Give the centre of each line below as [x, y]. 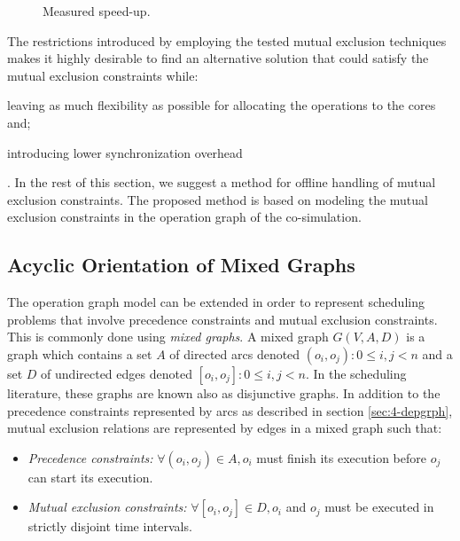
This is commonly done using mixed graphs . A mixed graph [168, 337]
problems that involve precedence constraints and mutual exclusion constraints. [222, 319]
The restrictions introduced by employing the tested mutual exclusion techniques [227, 40]
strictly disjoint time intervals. [110, 526]
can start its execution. [90, 477]
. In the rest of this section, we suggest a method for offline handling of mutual [222, 182]
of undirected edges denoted [117, 373]
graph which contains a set [80, 353]
